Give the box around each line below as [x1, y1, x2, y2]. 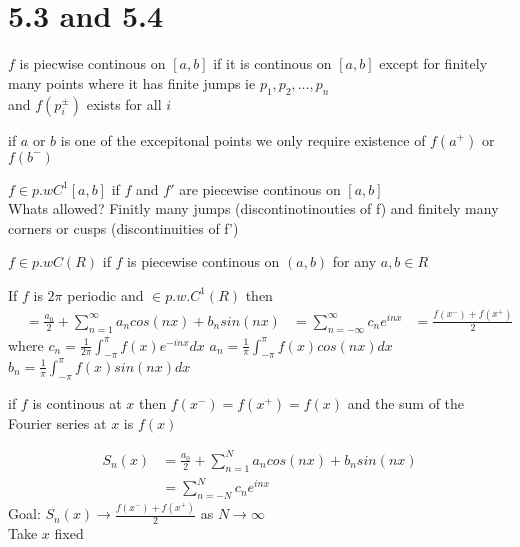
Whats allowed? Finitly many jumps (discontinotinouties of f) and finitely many [8, 198, 499, 219]
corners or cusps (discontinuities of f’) [8, 217, 239, 238]
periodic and [67, 284, 144, 305]
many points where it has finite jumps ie [8, 72, 256, 93]
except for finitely [379, 53, 488, 74]
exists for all [86, 93, 162, 114]
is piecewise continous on [127, 251, 280, 272]
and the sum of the [347, 392, 465, 413]
